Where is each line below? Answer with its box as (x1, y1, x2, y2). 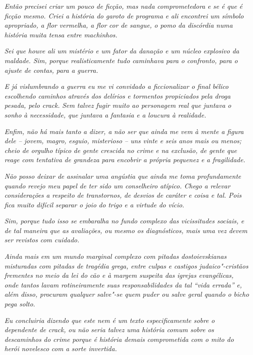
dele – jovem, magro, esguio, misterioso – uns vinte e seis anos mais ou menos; (4, 135, 242, 146)
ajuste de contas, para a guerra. (4, 65, 99, 75)
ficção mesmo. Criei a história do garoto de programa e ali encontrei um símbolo (4, 10, 244, 20)
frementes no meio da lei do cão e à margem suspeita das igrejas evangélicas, (4, 270, 234, 280)
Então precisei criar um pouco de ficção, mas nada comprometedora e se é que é (4, 1, 243, 11)
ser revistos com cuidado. (4, 235, 80, 245)
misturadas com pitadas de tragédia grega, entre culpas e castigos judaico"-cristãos (4, 260, 249, 270)
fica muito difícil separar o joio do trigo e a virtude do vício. (4, 199, 185, 209)
